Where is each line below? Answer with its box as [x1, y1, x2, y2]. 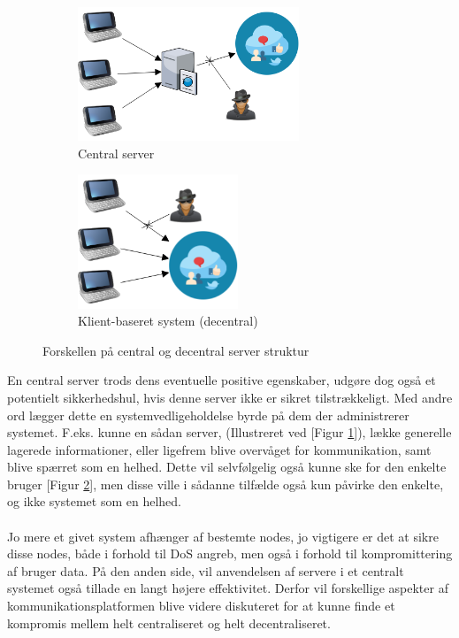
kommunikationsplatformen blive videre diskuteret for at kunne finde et [7, 596, 395, 615]
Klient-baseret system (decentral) [78, 311, 258, 330]
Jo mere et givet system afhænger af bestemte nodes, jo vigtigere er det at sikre [7, 527, 439, 545]
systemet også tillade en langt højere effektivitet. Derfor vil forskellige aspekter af [7, 579, 448, 597]
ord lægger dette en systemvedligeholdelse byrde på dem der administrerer [7, 405, 409, 424]
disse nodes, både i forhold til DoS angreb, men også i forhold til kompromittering [7, 544, 453, 563]
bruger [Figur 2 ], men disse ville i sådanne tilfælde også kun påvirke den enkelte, [7, 474, 444, 493]
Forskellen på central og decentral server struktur [42, 341, 310, 359]
